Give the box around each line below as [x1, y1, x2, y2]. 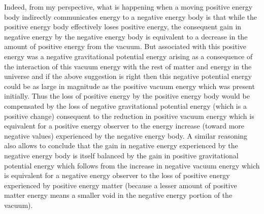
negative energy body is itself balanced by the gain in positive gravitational [4, 150, 239, 160]
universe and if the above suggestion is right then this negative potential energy [4, 71, 252, 81]
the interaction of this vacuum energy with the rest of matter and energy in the [4, 61, 252, 71]
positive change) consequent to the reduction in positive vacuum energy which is [4, 110, 254, 121]
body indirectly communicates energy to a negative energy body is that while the [4, 11, 257, 22]
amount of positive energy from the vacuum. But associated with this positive [4, 41, 247, 52]
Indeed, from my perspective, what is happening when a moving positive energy [4, 2, 253, 12]
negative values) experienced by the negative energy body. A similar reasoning [4, 130, 248, 141]
